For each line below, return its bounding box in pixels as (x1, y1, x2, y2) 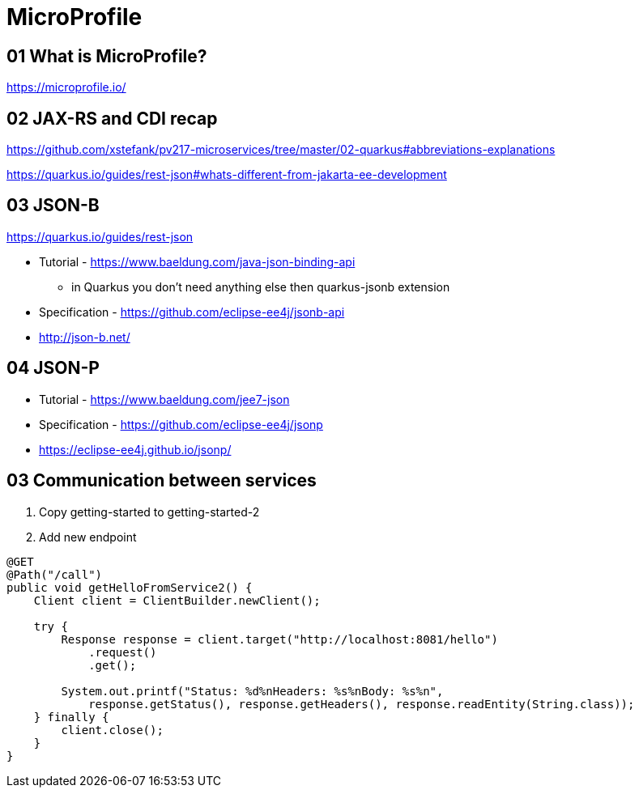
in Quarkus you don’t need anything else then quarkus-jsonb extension (71, 279, 450, 294)
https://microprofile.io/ (6, 80, 126, 95)
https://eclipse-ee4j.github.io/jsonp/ (39, 442, 232, 456)
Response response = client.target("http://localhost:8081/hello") (61, 632, 498, 646)
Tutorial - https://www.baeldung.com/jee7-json (39, 392, 290, 406)
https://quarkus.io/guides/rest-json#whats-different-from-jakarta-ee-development (6, 168, 447, 182)
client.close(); (61, 723, 164, 737)
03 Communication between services (6, 470, 317, 491)
